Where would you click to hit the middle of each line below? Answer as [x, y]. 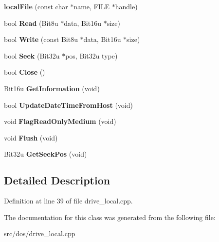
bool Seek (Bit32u [32, 55]
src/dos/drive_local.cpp [40, 233]
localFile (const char [36, 6]
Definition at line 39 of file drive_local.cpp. [68, 201]
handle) [126, 6]
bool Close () [25, 72]
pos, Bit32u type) [91, 55]
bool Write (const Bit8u [41, 39]
